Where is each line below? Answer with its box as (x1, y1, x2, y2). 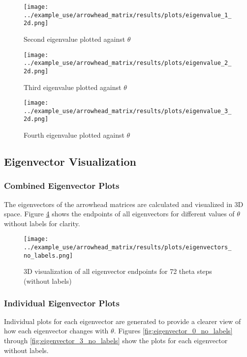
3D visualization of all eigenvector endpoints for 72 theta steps (24, 266, 212, 276)
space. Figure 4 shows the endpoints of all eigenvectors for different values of (4, 208, 235, 219)
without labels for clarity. (4, 218, 80, 228)
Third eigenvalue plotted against (24, 82, 122, 92)
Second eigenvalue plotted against (24, 33, 125, 44)
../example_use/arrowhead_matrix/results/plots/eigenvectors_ (24, 244, 232, 251)
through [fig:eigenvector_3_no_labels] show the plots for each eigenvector (4, 335, 228, 346)
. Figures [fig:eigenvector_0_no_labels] (114, 326, 233, 336)
